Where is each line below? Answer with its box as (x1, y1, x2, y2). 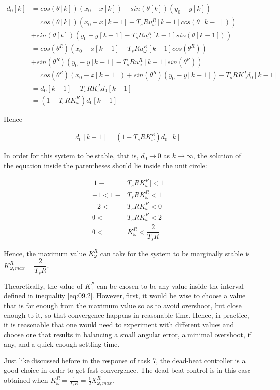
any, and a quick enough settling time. (4, 339, 120, 349)
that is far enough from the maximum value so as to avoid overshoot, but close (4, 300, 242, 310)
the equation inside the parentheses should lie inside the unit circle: (4, 160, 207, 170)
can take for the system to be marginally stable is (100, 248, 250, 258)
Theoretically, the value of (4, 281, 83, 291)
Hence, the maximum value (4, 248, 86, 258)
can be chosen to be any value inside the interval (96, 281, 244, 291)
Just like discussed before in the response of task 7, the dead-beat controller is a (4, 355, 246, 365)
